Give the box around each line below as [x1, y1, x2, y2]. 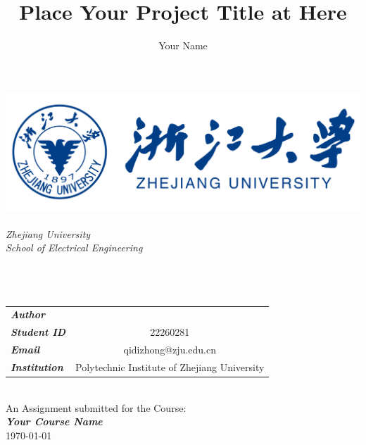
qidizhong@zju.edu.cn [123, 342, 216, 357]
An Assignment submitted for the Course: [6, 400, 187, 415]
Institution [11, 359, 63, 374]
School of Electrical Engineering [6, 240, 143, 255]
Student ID [11, 325, 66, 339]
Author [11, 307, 45, 322]
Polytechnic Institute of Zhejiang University [75, 359, 265, 374]
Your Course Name [6, 414, 103, 429]
